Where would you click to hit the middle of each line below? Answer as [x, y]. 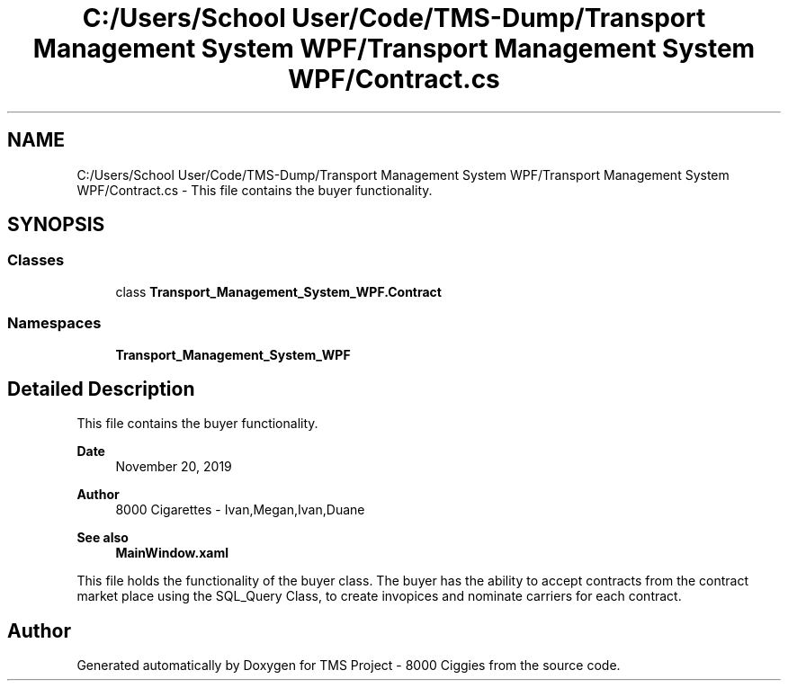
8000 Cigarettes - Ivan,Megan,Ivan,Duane [240, 510]
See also [103, 538]
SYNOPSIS [56, 225]
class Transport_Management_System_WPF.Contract [278, 291]
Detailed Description [101, 389]
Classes [36, 260]
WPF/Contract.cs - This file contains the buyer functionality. [255, 190]
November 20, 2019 [174, 467]
